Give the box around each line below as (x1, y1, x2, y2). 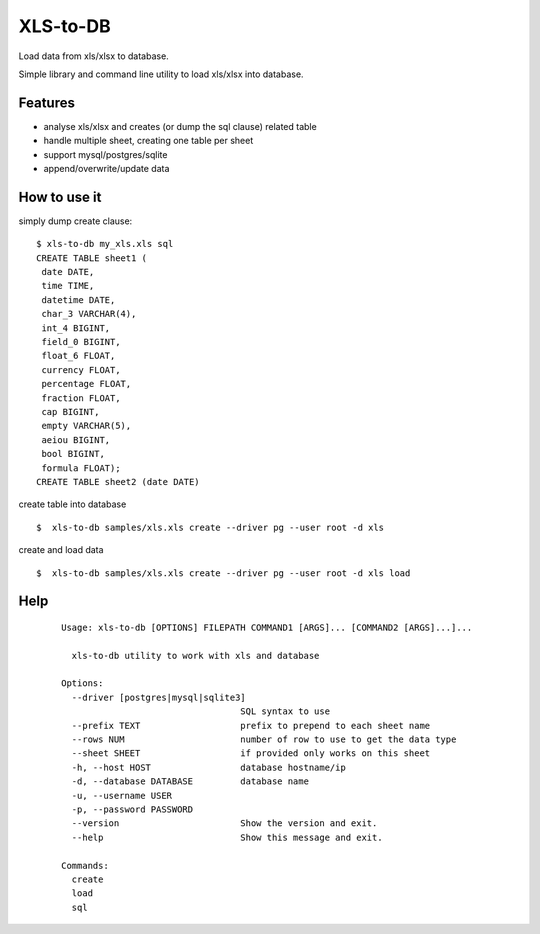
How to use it (18, 188, 102, 205)
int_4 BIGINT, (41, 322, 111, 334)
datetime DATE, (41, 294, 116, 305)
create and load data (18, 544, 104, 556)
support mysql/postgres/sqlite (43, 148, 168, 160)
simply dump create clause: (18, 215, 133, 227)
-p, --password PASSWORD (71, 804, 194, 815)
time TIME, (41, 280, 95, 292)
